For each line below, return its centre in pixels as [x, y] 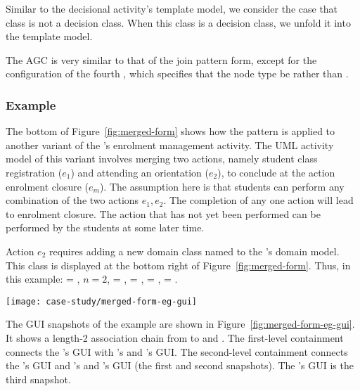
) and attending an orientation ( [140, 172]
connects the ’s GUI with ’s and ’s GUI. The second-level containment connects [177, 351]
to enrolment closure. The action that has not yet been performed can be [163, 213]
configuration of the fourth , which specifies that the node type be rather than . [177, 73]
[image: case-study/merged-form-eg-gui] [102, 301]
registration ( [34, 172]
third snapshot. [38, 379]
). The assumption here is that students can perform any [222, 186]
